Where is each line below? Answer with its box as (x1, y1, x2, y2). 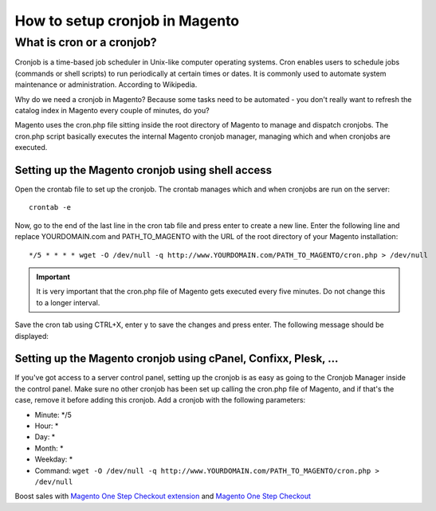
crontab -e (29, 203, 72, 212)
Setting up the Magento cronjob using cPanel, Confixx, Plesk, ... (14, 352, 339, 366)
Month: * (34, 443, 64, 453)
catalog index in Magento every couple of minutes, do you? (14, 105, 210, 115)
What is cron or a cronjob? (14, 35, 157, 49)
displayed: (14, 331, 49, 340)
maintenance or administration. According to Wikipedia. (14, 80, 198, 89)
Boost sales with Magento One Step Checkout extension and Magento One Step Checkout (14, 491, 311, 501)
